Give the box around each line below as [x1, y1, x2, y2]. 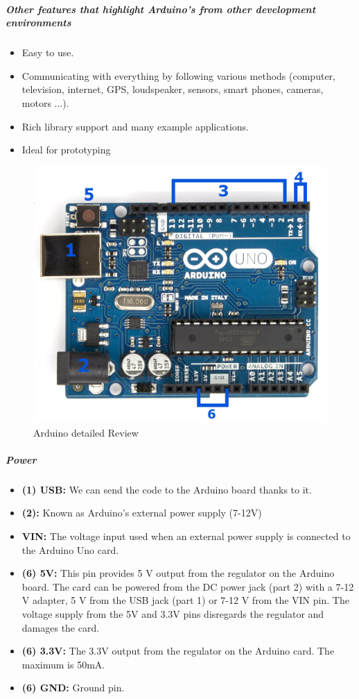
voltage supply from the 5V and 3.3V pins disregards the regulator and [21, 606, 324, 621]
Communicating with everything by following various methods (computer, [21, 68, 335, 83]
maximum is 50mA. [21, 657, 105, 671]
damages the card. [21, 620, 100, 634]
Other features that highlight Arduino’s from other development [6, 1, 316, 16]
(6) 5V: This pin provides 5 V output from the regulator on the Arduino [21, 566, 335, 580]
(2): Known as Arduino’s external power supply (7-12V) [21, 505, 262, 520]
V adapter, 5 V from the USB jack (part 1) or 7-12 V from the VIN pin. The [21, 593, 349, 607]
